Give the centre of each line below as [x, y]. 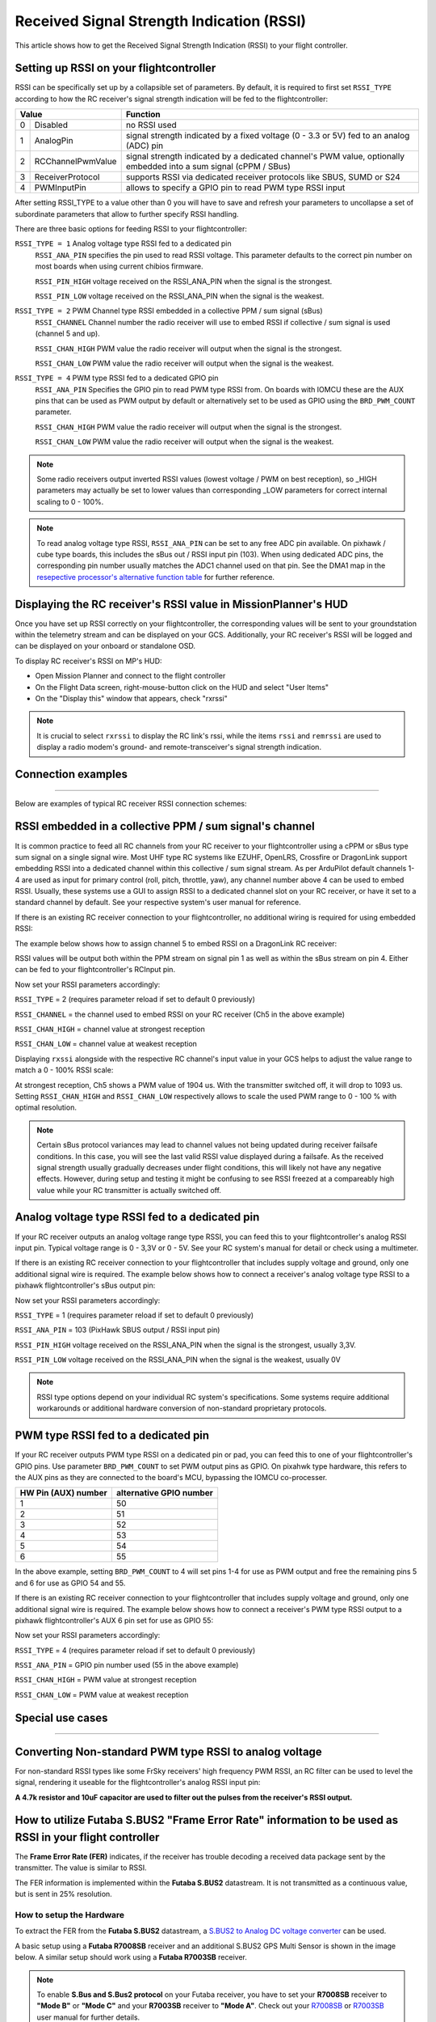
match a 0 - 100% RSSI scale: [64, 1070]
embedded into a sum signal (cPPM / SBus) [208, 167]
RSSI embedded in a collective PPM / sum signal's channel [165, 826]
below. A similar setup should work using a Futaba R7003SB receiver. [131, 1957]
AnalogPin [54, 141]
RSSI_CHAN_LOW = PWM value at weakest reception [102, 1694]
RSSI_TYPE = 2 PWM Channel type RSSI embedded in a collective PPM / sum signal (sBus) [169, 311]
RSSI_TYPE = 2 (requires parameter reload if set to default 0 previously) [135, 1000]
